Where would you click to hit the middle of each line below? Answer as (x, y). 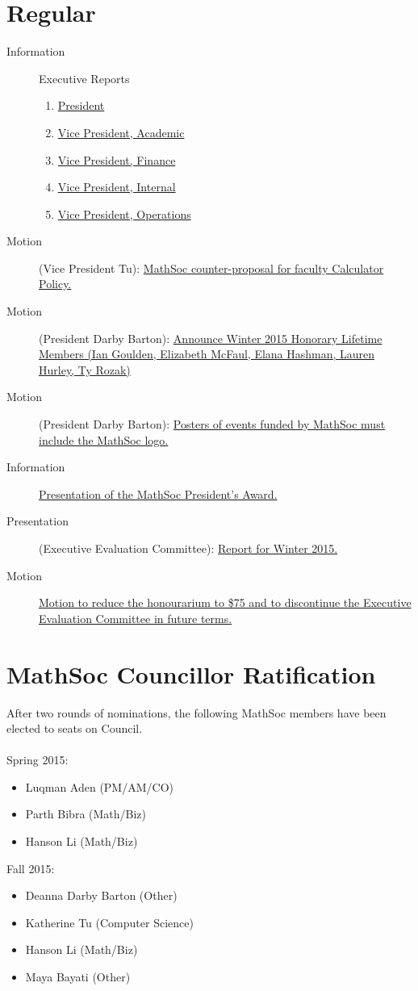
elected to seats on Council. (75, 728)
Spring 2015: (38, 760)
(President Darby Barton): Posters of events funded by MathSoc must (212, 424)
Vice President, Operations (124, 213)
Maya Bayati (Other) (78, 977)
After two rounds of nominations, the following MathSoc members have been (196, 712)
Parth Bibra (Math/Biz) (86, 814)
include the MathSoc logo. (104, 439)
